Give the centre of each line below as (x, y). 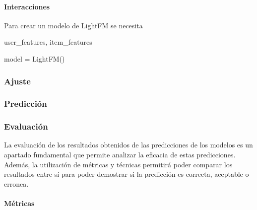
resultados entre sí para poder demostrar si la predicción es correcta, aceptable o (127, 174)
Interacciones (27, 6)
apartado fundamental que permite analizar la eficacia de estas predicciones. (120, 155)
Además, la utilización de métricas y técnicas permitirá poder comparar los (118, 164)
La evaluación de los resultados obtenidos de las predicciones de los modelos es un (128, 145)
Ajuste (17, 81)
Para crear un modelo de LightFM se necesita (73, 25)
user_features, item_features (48, 42)
